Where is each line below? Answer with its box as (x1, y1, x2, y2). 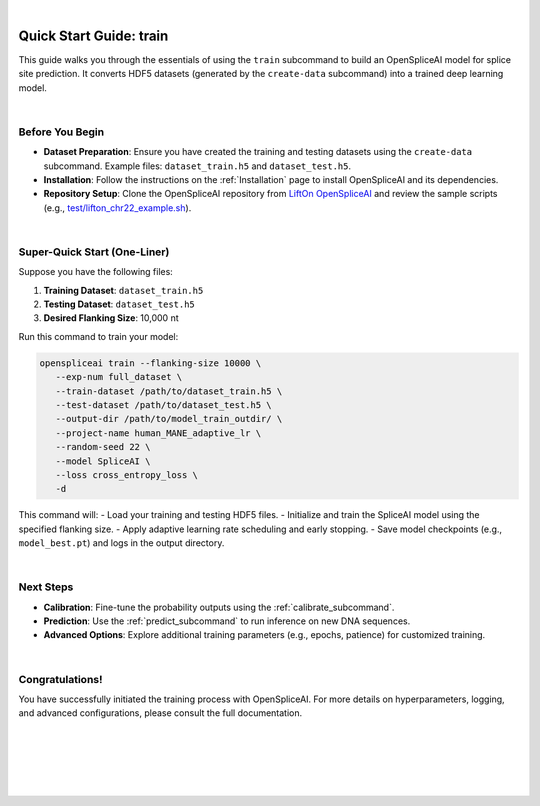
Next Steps (18, 580, 74, 594)
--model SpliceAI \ (55, 455, 151, 467)
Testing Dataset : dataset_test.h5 (43, 298, 195, 310)
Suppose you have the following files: (18, 266, 174, 278)
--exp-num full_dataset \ (55, 371, 183, 383)
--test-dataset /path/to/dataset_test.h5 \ (55, 400, 272, 411)
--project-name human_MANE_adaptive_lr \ (55, 427, 262, 439)
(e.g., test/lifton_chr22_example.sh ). (43, 201, 192, 214)
